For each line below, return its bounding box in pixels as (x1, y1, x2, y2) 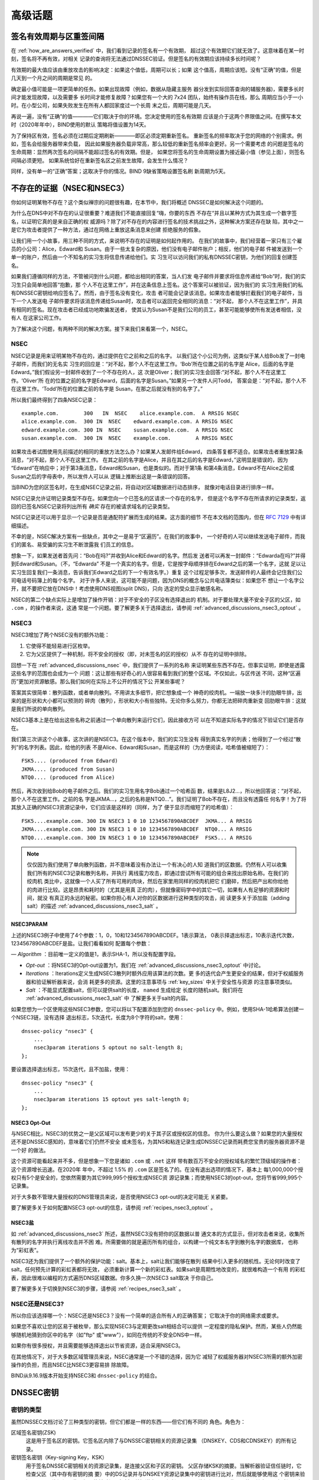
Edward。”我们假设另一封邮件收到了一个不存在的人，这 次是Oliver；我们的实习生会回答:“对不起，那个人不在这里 (11, 369, 282, 376)
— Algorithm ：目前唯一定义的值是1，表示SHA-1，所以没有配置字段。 (11, 951, 180, 958)
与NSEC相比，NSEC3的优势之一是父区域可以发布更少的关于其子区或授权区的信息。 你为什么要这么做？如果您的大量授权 (11, 1130, 302, 1137)
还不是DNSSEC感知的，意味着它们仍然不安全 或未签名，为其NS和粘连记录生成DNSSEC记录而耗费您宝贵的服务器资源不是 (11, 1138, 305, 1146)
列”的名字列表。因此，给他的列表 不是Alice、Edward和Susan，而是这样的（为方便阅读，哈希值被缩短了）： (11, 744, 270, 751)
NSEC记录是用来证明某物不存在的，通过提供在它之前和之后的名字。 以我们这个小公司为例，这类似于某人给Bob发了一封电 (11, 352, 305, 359)
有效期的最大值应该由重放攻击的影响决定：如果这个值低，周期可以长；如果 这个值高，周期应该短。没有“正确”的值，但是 (11, 66, 302, 73)
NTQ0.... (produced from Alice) (21, 774, 115, 781)
